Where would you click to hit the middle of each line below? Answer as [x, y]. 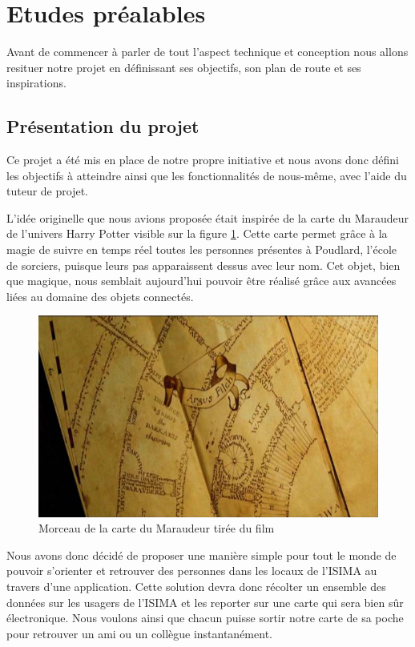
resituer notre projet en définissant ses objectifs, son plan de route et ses [184, 67]
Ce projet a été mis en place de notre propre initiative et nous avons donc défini [203, 160]
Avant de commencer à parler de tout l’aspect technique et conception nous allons [207, 52]
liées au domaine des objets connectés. [100, 296]
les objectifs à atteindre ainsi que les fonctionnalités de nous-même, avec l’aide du [207, 175]
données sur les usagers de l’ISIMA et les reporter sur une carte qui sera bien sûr [205, 602]
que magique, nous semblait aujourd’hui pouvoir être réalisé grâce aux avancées [201, 281]
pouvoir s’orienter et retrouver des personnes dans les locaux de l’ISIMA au [192, 571]
